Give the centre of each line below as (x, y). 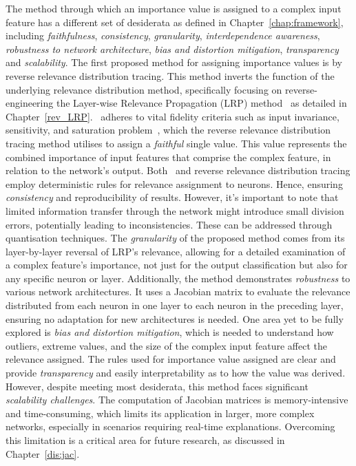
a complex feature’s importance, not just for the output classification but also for (177, 265)
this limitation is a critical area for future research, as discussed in (145, 440)
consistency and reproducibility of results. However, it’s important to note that (172, 197)
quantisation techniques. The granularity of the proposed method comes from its (175, 238)
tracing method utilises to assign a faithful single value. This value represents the (176, 143)
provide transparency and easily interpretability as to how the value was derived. (176, 373)
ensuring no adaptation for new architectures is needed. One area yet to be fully (175, 318)
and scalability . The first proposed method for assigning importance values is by (174, 62)
